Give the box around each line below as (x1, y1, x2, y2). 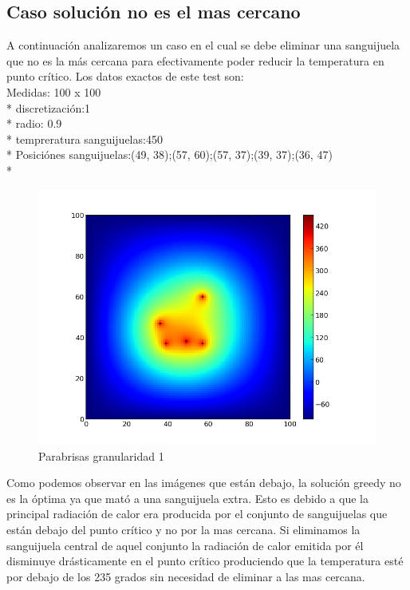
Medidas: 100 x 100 (6, 83, 101, 100)
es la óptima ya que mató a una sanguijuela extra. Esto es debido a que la (6, 489, 369, 506)
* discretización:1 (6, 99, 91, 116)
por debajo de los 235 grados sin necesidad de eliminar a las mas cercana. (6, 568, 365, 584)
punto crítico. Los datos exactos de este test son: (6, 68, 244, 85)
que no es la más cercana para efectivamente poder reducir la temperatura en (6, 52, 384, 69)
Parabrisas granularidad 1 (38, 447, 164, 464)
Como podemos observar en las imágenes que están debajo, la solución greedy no (6, 474, 401, 491)
